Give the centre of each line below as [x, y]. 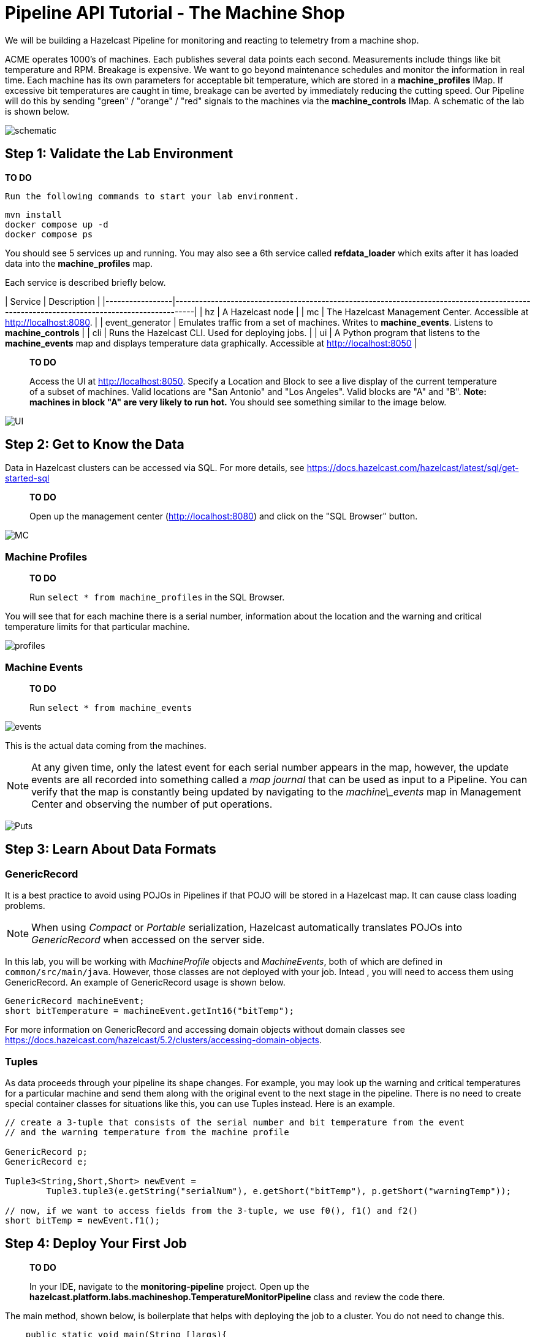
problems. [25, 906]
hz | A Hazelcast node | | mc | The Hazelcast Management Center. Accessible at [367, 312]
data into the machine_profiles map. [79, 263]
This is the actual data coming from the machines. [106, 745]
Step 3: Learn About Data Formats [111, 849]
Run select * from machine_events [111, 707]
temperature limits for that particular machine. [97, 627]
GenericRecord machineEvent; [75, 1001]
